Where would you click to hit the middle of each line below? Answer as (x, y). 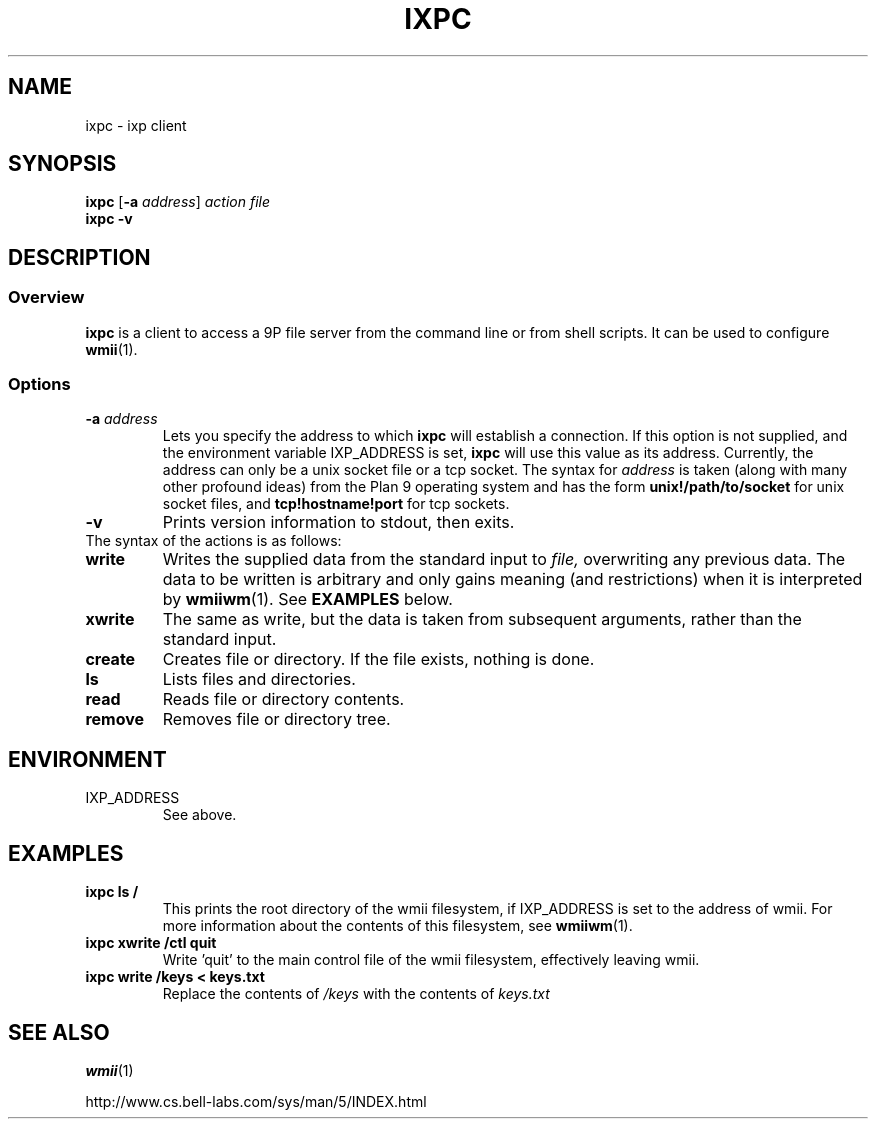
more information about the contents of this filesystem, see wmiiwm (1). (397, 926)
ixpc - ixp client (136, 125)
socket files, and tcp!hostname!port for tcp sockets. (336, 504)
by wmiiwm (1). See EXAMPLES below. (307, 599)
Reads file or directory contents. (283, 699)
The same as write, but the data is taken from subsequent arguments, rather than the (482, 619)
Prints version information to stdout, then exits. (338, 522)
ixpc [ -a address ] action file (177, 202)
